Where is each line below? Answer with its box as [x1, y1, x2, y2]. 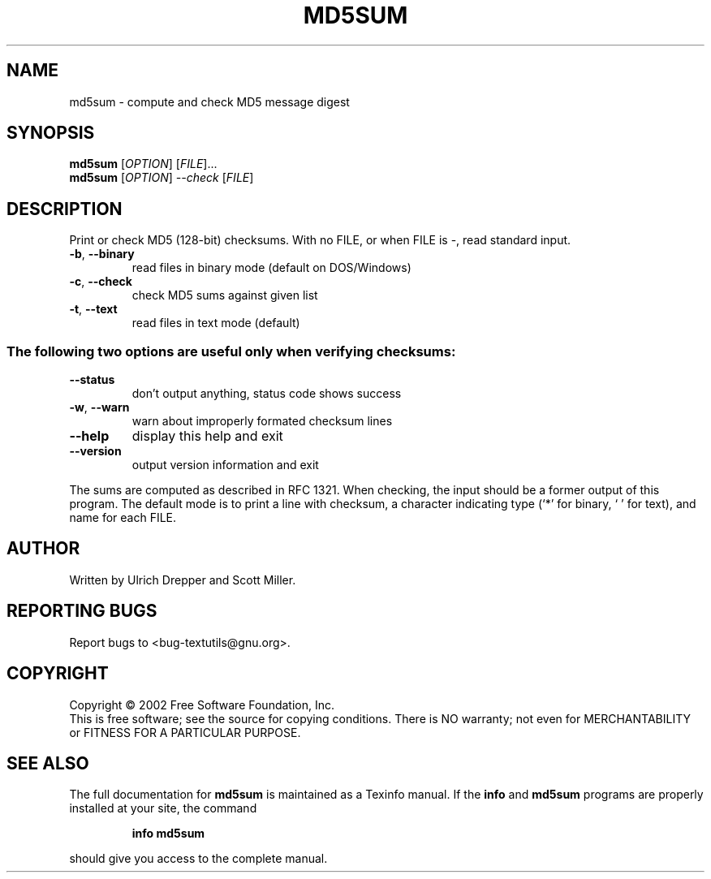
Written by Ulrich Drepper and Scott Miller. [69, 572, 296, 587]
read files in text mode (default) [131, 316, 300, 330]
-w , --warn [69, 400, 130, 415]
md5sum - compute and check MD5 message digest [69, 94, 350, 109]
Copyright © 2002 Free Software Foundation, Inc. [69, 697, 335, 712]
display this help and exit [131, 428, 283, 445]
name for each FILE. [69, 511, 177, 525]
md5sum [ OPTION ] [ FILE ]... [69, 157, 218, 171]
